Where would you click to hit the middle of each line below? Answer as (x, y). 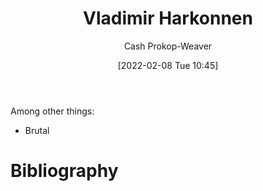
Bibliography (64, 171)
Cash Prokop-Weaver (168, 46)
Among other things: (52, 111)
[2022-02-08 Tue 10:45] (168, 65)
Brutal (37, 130)
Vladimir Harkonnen (168, 18)
